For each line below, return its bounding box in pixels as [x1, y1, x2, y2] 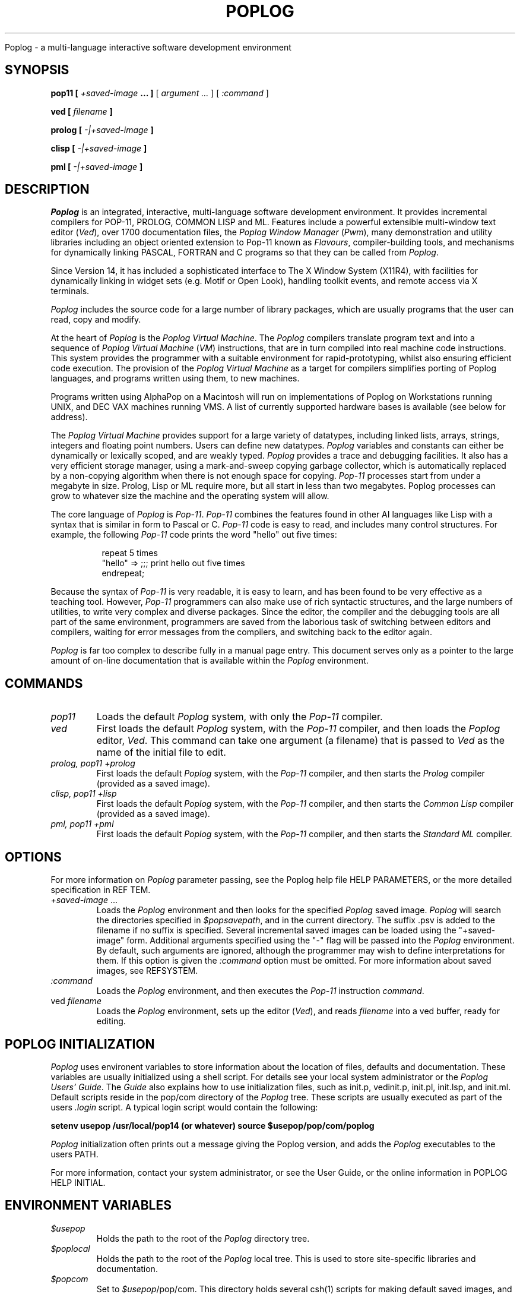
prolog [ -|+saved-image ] [50, 124, 154, 135]
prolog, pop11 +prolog [50, 758, 135, 769]
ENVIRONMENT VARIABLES [5, 1198, 172, 1213]
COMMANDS [5, 676, 83, 691]
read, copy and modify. [50, 314, 141, 325]
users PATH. [50, 1148, 99, 1159]
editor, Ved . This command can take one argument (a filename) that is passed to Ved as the [96, 734, 505, 747]
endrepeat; [102, 568, 145, 579]
